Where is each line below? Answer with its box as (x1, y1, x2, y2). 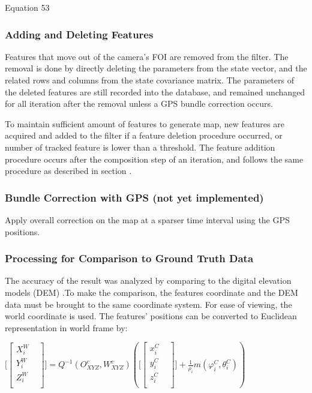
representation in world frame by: (5, 321, 128, 334)
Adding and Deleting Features (5, 26, 154, 41)
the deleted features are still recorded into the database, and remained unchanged (5, 85, 305, 98)
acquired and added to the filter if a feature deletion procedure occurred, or (5, 129, 283, 142)
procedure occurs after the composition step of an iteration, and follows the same (5, 152, 304, 165)
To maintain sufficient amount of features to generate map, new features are (5, 117, 284, 130)
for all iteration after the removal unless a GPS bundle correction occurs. (5, 97, 273, 110)
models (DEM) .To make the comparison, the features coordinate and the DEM (5, 286, 298, 298)
